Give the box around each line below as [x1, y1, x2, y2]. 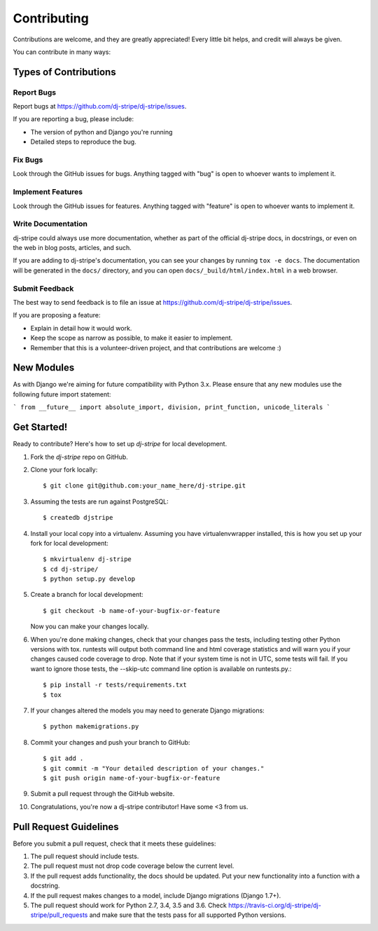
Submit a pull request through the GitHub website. [30, 789, 175, 798]
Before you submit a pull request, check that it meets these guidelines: [13, 839, 216, 848]
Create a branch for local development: [30, 591, 143, 599]
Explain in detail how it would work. [30, 324, 132, 332]
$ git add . [43, 754, 84, 763]
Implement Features [13, 187, 83, 197]
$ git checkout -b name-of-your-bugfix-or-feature [43, 607, 220, 614]
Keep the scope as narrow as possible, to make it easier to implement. [30, 333, 233, 343]
